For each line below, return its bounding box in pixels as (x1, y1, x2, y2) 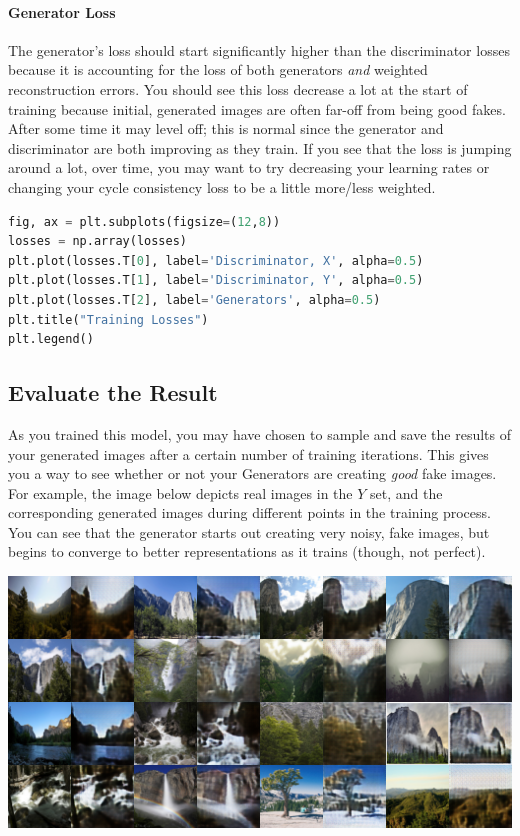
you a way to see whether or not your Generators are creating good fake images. (8, 463, 497, 484)
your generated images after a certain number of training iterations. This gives (8, 443, 489, 464)
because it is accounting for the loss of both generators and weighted (8, 59, 428, 80)
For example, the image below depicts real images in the (8, 482, 353, 503)
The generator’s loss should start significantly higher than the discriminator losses (8, 39, 510, 60)
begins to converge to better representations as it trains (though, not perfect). (8, 541, 486, 562)
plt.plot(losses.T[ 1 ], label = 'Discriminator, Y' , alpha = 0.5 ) (8, 273, 424, 288)
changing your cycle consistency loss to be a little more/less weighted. (8, 176, 436, 197)
